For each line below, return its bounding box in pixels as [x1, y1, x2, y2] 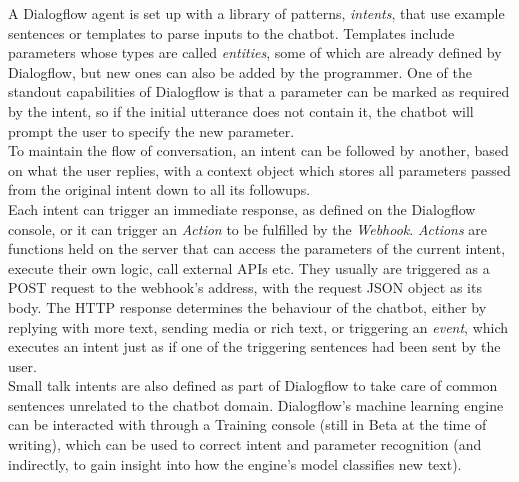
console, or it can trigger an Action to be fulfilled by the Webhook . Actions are [8, 218, 488, 239]
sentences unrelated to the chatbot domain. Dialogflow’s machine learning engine [8, 394, 504, 415]
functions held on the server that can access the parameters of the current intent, [8, 238, 506, 259]
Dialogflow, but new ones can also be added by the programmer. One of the [8, 61, 473, 82]
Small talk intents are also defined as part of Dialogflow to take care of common [8, 375, 498, 396]
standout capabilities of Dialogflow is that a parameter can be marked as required [8, 81, 510, 102]
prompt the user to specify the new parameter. [8, 120, 295, 141]
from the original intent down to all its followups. [8, 179, 311, 200]
